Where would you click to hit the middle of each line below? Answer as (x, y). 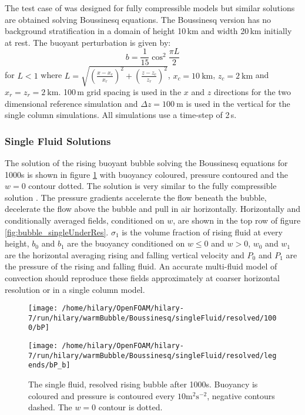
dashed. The (50, 407)
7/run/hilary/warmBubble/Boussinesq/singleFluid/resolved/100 (152, 318)
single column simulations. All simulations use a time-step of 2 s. (121, 115)
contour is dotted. (130, 407)
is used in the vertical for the (238, 103)
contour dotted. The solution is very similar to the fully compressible (152, 186)
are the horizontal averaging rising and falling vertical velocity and (125, 254)
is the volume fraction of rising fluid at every (202, 232)
